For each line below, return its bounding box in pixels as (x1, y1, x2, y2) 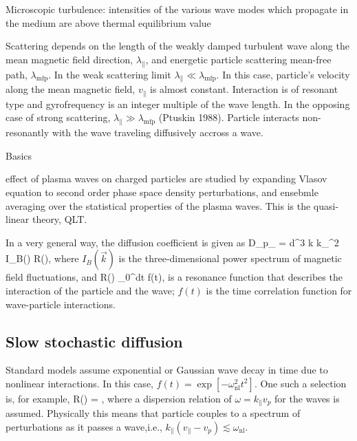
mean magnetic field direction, (6, 52, 133, 66)
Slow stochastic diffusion (6, 330, 183, 352)
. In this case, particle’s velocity (216, 67, 350, 81)
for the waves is (274, 391, 340, 405)
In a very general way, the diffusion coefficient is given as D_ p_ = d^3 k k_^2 (6, 235, 339, 249)
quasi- (313, 198, 339, 213)
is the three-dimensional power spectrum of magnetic (118, 251, 342, 266)
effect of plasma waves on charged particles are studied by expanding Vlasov (6, 171, 327, 186)
